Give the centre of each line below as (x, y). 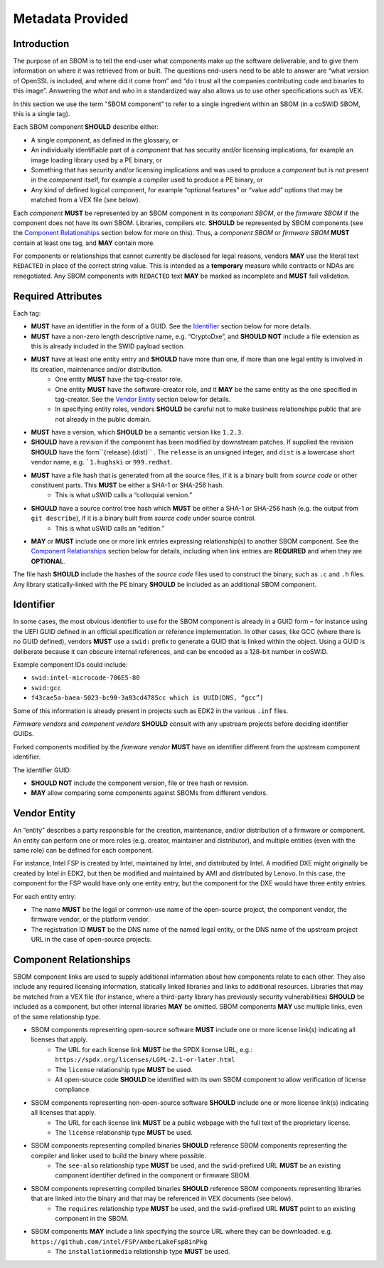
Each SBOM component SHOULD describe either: (86, 127)
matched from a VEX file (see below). (86, 200)
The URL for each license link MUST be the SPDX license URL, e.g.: (154, 1049)
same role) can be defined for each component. (83, 850)
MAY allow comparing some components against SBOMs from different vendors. (149, 793)
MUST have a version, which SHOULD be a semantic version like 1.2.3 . (137, 432)
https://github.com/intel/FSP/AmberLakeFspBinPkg (119, 1242)
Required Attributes (58, 296)
